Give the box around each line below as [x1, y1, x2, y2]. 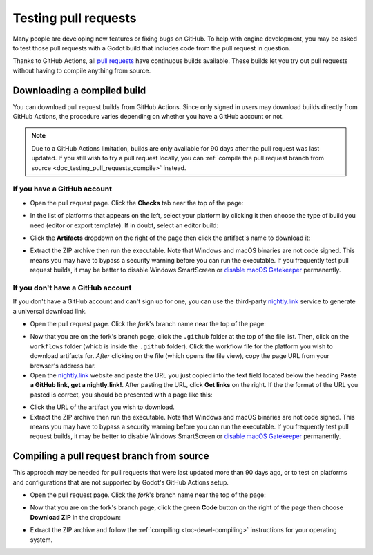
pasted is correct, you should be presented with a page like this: [30, 391, 213, 399]
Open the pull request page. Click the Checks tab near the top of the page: [30, 198, 244, 207]
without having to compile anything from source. [12, 66, 151, 75]
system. [30, 536, 53, 544]
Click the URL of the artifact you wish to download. [30, 403, 175, 411]
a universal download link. [12, 307, 87, 315]
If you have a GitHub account [12, 184, 113, 194]
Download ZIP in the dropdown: [30, 513, 121, 521]
